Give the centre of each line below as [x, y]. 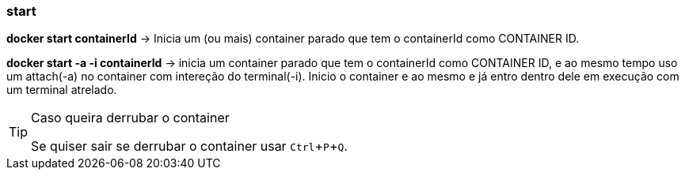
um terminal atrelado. [62, 90]
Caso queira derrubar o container [130, 118]
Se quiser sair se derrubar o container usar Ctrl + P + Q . [189, 146]
